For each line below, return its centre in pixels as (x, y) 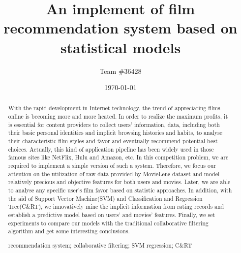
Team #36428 (120, 71)
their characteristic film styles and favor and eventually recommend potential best (113, 141)
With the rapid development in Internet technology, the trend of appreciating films (114, 108)
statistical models (120, 47)
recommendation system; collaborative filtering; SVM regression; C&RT (100, 245)
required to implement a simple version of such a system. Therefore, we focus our (112, 166)
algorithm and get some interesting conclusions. (69, 231)
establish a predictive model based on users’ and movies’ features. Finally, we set (112, 215)
